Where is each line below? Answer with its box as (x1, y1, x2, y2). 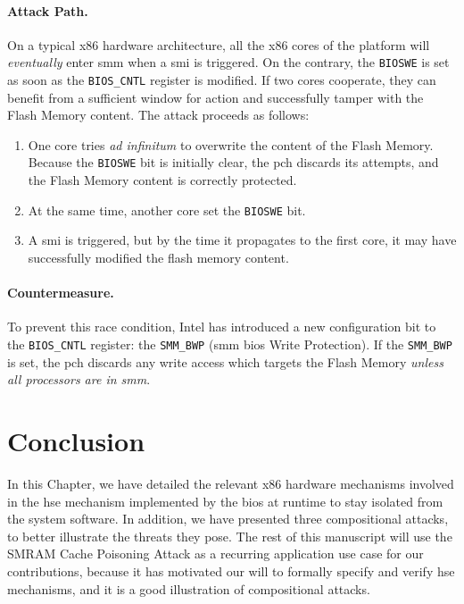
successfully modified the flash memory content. (28, 247, 289, 266)
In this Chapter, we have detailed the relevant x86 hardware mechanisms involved (7, 474, 454, 492)
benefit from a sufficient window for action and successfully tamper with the (7, 88, 424, 106)
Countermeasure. (7, 283, 114, 302)
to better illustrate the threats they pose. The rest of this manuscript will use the (7, 526, 452, 545)
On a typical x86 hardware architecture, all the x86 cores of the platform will (7, 35, 430, 54)
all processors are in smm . (7, 370, 151, 389)
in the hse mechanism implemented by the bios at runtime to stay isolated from (7, 491, 443, 510)
